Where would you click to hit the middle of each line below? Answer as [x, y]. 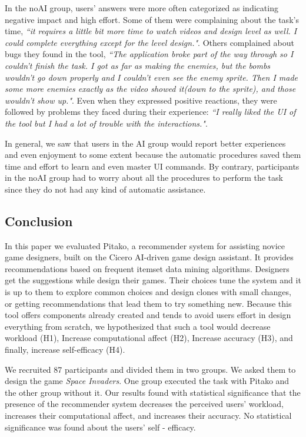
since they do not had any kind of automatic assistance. [105, 189]
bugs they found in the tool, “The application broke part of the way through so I [149, 54]
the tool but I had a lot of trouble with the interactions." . [106, 123]
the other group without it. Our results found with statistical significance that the [153, 392]
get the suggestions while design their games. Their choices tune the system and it [153, 280]
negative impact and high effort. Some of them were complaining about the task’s [152, 19]
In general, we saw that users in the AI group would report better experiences [145, 143]
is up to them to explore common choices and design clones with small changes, [148, 292]
